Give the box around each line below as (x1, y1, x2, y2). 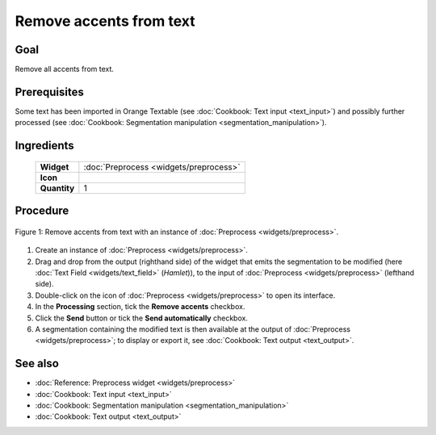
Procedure (15, 204, 69, 218)
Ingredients (15, 139, 74, 153)
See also (15, 357, 60, 370)
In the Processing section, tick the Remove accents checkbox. (35, 302, 245, 312)
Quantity (40, 182, 75, 194)
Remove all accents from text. (15, 65, 115, 74)
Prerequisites (15, 85, 84, 98)
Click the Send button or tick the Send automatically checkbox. (35, 313, 248, 323)
